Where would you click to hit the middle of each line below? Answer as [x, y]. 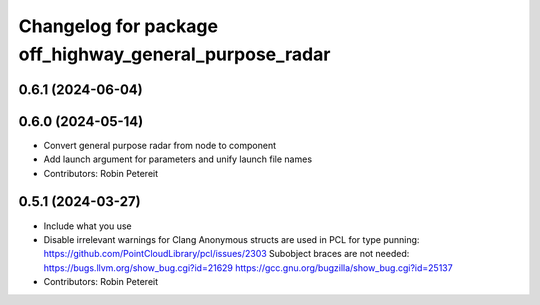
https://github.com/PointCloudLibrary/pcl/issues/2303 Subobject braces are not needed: [226, 254]
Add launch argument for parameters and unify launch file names [178, 159]
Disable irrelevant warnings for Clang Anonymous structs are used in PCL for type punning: [231, 239]
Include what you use [87, 226]
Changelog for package [118, 26]
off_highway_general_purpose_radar [174, 54]
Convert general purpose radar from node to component [160, 145]
